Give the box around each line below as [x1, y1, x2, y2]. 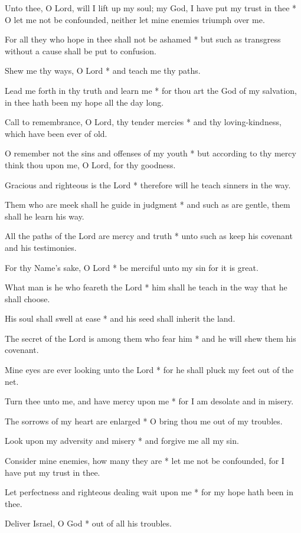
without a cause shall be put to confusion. [5, 44, 156, 57]
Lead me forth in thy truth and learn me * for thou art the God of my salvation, [5, 84, 297, 96]
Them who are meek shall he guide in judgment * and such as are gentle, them [5, 198, 290, 211]
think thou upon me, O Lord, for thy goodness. [5, 158, 176, 171]
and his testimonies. [5, 241, 77, 253]
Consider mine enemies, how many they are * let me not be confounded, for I [5, 454, 284, 467]
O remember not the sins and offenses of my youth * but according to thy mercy [5, 147, 296, 159]
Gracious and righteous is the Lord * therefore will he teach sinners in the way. [5, 178, 291, 191]
